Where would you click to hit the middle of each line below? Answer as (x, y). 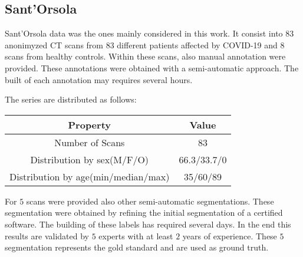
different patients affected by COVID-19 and (197, 45)
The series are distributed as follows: (71, 99)
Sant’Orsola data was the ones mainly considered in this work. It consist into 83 (149, 33)
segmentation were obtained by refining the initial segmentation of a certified (144, 212)
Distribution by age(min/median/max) (90, 176)
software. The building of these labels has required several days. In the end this (148, 224)
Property (89, 124)
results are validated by (47, 235)
